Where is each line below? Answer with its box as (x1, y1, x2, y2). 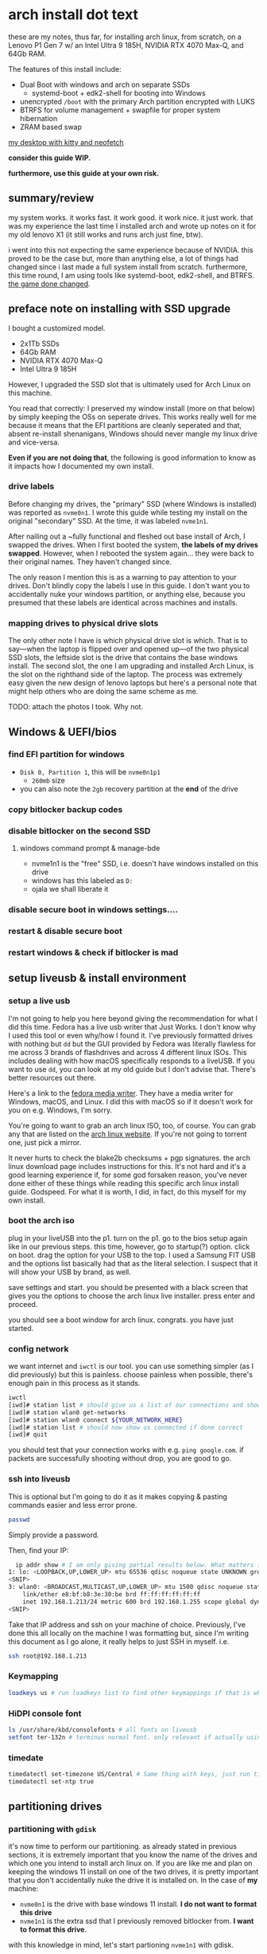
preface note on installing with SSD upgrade (8, 302, 231, 316)
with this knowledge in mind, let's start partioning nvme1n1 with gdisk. (8, 1940, 234, 1950)
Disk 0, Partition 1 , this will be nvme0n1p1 (19, 767, 161, 776)
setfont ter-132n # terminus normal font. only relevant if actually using (8, 1733, 265, 1741)
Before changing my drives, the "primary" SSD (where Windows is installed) (8, 499, 257, 508)
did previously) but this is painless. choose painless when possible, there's (8, 1370, 253, 1379)
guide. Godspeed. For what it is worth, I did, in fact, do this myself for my (8, 1187, 247, 1196)
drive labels (8, 481, 55, 492)
